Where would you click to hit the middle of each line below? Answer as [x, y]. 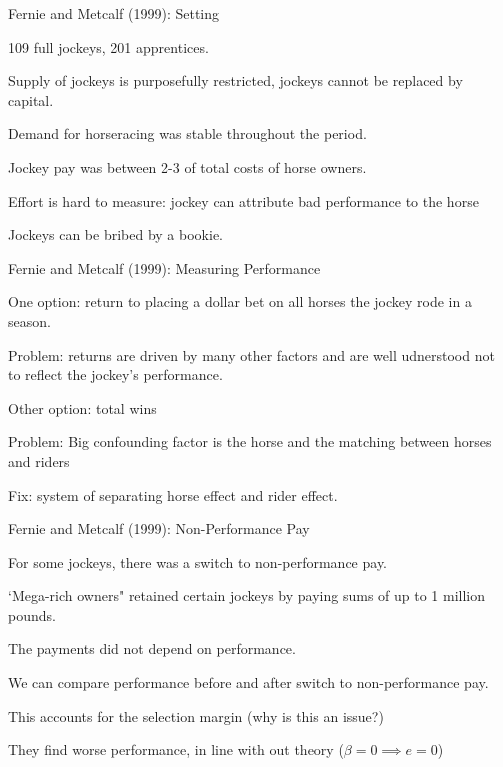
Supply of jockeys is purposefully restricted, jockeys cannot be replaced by [235, 80]
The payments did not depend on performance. [152, 648]
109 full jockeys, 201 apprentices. [108, 46]
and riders [39, 460]
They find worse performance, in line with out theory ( [176, 749]
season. [29, 320]
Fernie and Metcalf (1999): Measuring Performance [164, 267]
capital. [31, 99]
